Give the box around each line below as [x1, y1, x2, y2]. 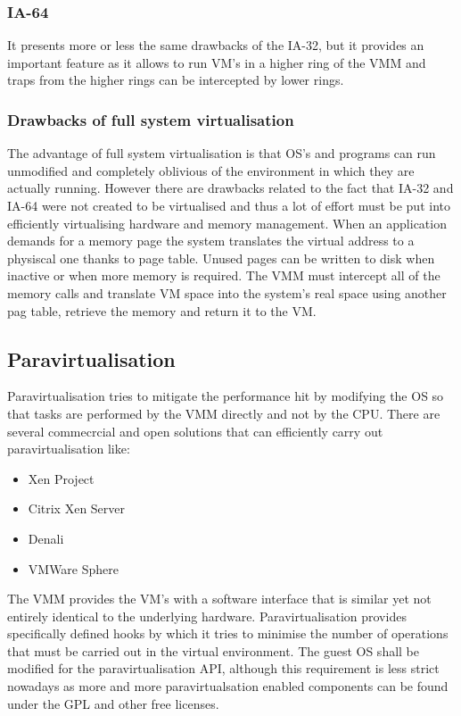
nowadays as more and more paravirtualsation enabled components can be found [7, 677, 449, 695]
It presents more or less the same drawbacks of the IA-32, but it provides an [7, 36, 424, 54]
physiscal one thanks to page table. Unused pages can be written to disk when [7, 248, 435, 267]
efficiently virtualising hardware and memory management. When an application [7, 213, 447, 232]
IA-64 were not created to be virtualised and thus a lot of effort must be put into [7, 196, 450, 214]
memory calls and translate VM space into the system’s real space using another [7, 283, 447, 302]
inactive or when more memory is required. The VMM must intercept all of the [7, 266, 440, 285]
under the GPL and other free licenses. [7, 694, 219, 712]
